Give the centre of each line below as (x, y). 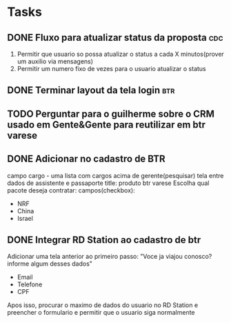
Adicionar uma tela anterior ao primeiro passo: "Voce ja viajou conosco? (110, 257)
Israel (25, 218)
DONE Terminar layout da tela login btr (91, 90)
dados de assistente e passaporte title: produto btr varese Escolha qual (108, 183)
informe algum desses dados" (50, 264)
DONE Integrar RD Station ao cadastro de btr (104, 240)
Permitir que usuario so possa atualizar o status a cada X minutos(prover (120, 54)
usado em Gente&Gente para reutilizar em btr (106, 125)
